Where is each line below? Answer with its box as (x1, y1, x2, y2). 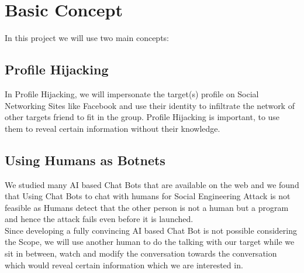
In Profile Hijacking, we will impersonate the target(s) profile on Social (5, 87, 259, 100)
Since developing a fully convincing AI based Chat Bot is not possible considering (5, 224, 297, 236)
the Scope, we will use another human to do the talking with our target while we (5, 236, 295, 248)
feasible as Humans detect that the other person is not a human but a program (5, 201, 289, 213)
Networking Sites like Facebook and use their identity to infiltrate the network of (5, 99, 295, 111)
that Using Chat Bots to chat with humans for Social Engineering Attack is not (5, 190, 291, 202)
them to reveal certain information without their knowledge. (5, 122, 220, 134)
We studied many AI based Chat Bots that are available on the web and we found (5, 178, 299, 190)
